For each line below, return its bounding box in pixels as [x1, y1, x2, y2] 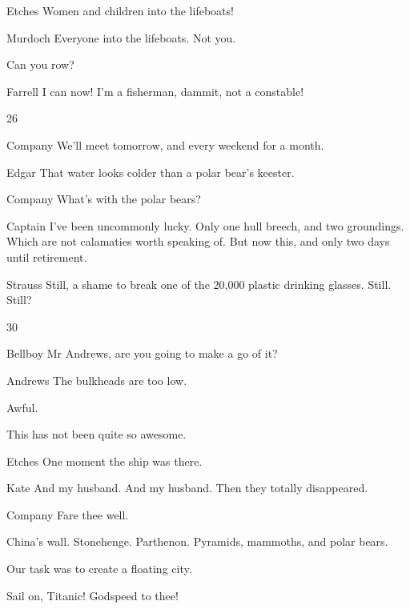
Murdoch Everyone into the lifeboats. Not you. [6, 29, 236, 46]
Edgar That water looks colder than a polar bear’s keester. [6, 163, 295, 180]
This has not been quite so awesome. [6, 426, 187, 443]
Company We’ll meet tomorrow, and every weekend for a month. [6, 136, 324, 153]
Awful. [6, 399, 38, 415]
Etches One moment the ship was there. [6, 452, 203, 469]
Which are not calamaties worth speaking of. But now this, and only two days [6, 233, 390, 250]
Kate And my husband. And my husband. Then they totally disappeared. [6, 479, 368, 496]
